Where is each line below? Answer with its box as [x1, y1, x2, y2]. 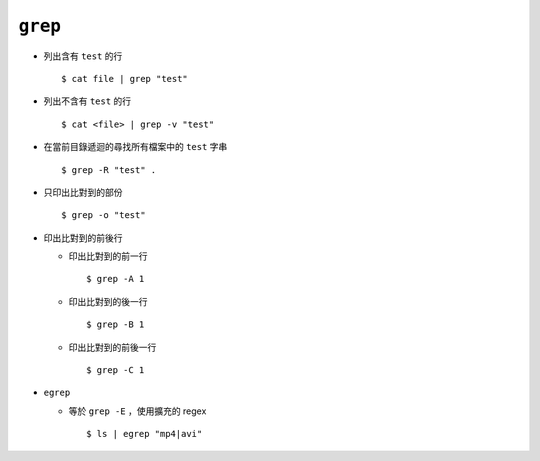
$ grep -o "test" [61, 210, 146, 221]
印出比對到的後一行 [68, 295, 148, 307]
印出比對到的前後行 [43, 231, 123, 244]
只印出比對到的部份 [43, 186, 123, 198]
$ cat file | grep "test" [61, 73, 189, 84]
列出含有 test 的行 [43, 50, 123, 62]
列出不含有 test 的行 [43, 95, 132, 107]
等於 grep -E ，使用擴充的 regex [68, 405, 207, 417]
